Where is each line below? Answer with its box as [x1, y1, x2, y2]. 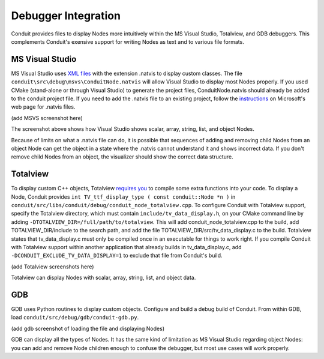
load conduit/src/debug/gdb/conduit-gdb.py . [11, 314, 139, 321]
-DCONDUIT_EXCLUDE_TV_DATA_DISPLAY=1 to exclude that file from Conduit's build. [11, 252, 223, 259]
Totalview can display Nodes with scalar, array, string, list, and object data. [11, 274, 196, 282]
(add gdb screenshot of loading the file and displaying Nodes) [11, 325, 165, 332]
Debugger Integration [11, 9, 121, 22]
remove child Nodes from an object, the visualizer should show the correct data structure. [11, 153, 233, 160]
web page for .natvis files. [11, 103, 76, 110]
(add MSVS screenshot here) [11, 114, 83, 121]
